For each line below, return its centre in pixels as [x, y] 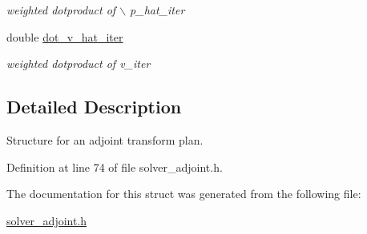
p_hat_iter [157, 10]
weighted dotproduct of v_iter [79, 63]
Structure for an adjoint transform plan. [105, 139]
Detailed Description [94, 107]
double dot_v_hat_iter [65, 36]
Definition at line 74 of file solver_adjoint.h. [115, 167]
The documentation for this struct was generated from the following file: [184, 194]
